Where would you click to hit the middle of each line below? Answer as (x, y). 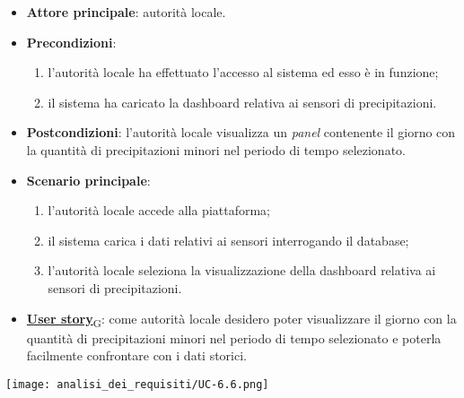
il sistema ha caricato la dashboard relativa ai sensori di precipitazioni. (242, 102)
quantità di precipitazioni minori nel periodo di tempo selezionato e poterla (234, 337)
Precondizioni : (71, 42)
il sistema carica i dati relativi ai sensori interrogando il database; (228, 240)
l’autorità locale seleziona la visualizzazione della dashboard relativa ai (242, 270)
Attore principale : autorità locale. (126, 12)
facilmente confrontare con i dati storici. (136, 355)
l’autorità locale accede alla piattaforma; (159, 210)
